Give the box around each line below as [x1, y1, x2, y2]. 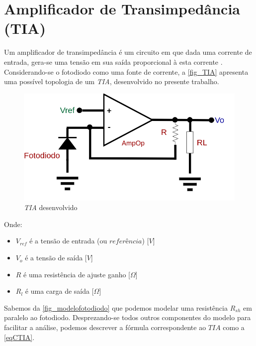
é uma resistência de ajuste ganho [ [23, 269, 131, 279]
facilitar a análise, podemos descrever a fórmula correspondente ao [4, 322, 206, 333]
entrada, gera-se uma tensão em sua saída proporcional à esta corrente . [4, 56, 223, 67]
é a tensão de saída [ [25, 252, 87, 263]
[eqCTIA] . [4, 332, 35, 342]
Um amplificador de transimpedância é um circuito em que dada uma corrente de [4, 47, 252, 57]
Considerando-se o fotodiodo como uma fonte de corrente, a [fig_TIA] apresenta [4, 66, 249, 77]
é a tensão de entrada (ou [29, 235, 107, 246]
